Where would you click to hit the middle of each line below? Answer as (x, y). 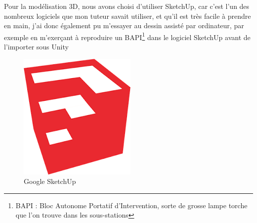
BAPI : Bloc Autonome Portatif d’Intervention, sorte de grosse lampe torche (131, 205)
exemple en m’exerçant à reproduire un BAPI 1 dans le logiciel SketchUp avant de (127, 36)
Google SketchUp (50, 181)
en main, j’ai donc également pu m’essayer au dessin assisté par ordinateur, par (124, 25)
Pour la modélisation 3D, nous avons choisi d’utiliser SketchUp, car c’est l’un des (127, 6)
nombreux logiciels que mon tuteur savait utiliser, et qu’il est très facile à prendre (128, 16)
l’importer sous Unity (36, 47)
